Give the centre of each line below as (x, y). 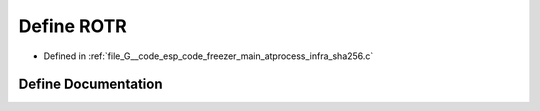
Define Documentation (90, 84)
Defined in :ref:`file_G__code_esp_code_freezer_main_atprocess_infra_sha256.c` (208, 56)
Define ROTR (72, 26)
